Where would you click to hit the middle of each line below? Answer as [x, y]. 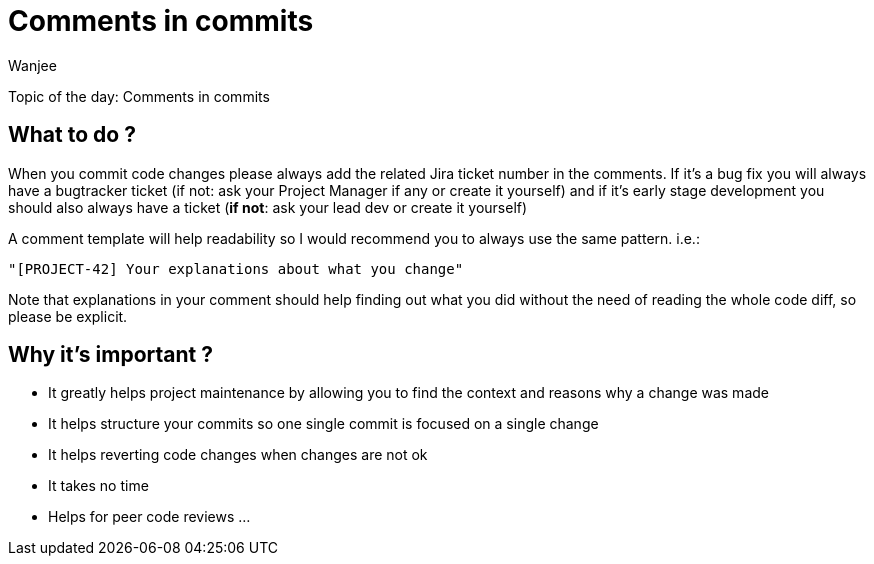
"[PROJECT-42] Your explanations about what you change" [236, 268]
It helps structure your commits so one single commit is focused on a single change [323, 424]
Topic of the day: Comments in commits [139, 96]
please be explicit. [68, 316]
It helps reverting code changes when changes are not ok [238, 455]
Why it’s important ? [110, 355]
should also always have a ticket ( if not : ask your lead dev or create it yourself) [268, 207]
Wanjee [32, 65]
